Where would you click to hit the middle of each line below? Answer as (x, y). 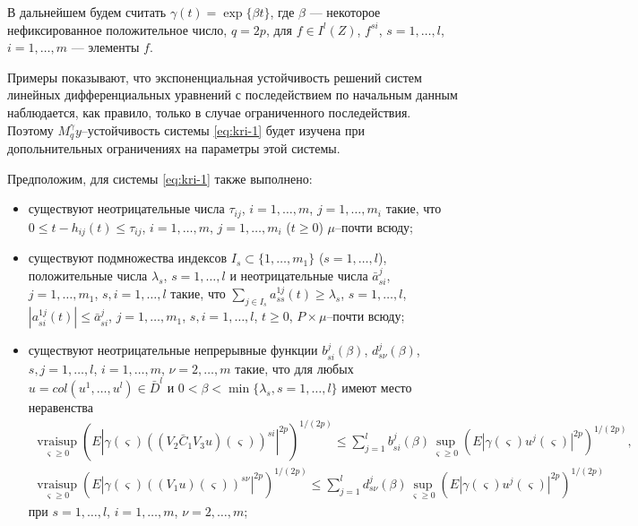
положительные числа (88, 275)
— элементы (105, 47)
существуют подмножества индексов (128, 258)
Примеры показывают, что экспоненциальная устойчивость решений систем (215, 77)
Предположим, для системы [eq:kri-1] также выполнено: (160, 178)
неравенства (60, 407)
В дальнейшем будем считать (87, 12)
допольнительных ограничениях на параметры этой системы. (174, 148)
